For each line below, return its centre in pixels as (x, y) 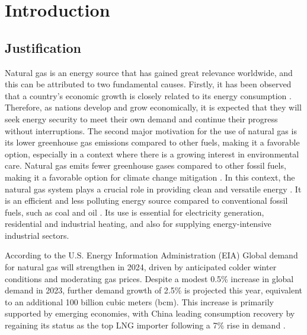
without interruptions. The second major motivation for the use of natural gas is (151, 130)
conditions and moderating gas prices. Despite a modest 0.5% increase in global (149, 278)
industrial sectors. (37, 235)
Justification (43, 47)
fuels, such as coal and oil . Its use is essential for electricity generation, (135, 212)
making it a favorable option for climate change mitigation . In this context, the (150, 177)
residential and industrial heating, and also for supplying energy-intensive (138, 224)
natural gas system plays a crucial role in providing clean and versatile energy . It (153, 189)
